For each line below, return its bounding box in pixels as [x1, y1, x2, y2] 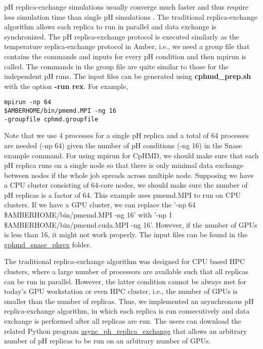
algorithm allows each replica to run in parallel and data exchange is [4, 21, 216, 32]
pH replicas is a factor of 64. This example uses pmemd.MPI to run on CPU [4, 189, 241, 200]
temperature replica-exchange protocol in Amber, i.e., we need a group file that [4, 41, 250, 52]
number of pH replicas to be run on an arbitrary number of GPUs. [4, 335, 211, 346]
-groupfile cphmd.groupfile [4, 115, 99, 123]
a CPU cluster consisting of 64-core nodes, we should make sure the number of [4, 180, 248, 190]
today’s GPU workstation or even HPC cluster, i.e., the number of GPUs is [4, 286, 238, 296]
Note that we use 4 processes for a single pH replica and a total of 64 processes [4, 130, 249, 141]
